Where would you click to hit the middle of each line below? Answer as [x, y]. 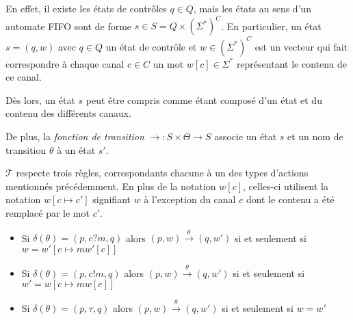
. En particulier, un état [271, 26]
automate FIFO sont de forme [69, 26]
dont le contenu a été [290, 199]
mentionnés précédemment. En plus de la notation [111, 186]
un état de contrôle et [151, 46]
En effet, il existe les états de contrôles [86, 8]
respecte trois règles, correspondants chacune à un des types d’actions [162, 173]
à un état [76, 149]
